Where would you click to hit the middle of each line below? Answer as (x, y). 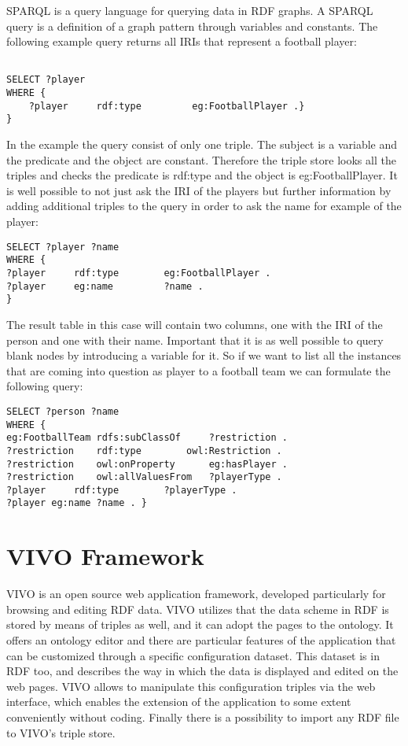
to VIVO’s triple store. (61, 732)
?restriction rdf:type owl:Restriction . (144, 451)
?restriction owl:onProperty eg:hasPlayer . (147, 464)
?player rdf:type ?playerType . (122, 490)
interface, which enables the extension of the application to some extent (179, 702)
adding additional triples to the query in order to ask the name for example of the (204, 206)
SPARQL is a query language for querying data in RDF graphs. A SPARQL (190, 10)
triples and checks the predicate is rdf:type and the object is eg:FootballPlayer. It (202, 175)
